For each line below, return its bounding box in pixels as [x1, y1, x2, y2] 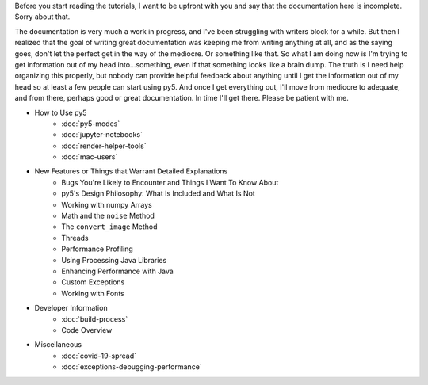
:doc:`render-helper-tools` [61, 141, 147, 151]
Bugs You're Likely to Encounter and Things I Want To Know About [61, 177, 279, 187]
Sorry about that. [14, 12, 71, 21]
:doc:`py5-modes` [61, 119, 120, 128]
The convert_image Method [61, 222, 158, 231]
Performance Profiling [61, 244, 134, 253]
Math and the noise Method [61, 211, 155, 221]
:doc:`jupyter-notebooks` [61, 130, 143, 139]
